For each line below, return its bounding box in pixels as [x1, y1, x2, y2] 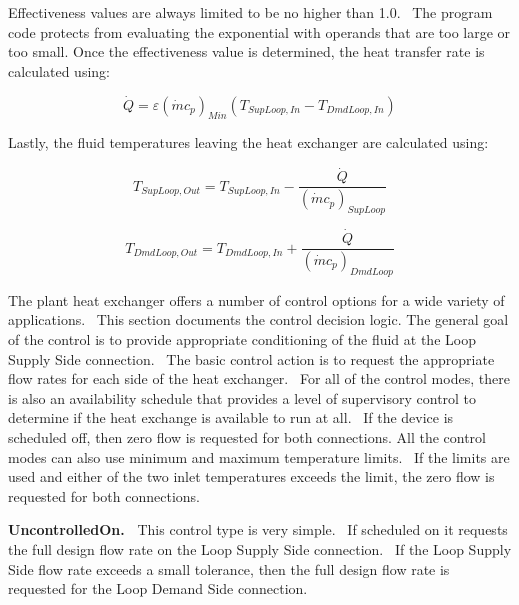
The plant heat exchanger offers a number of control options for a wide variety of [8, 289, 505, 310]
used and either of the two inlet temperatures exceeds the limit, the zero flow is [8, 466, 495, 487]
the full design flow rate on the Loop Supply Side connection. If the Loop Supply [8, 538, 512, 559]
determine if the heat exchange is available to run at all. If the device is [8, 407, 454, 428]
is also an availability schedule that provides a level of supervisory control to [8, 387, 477, 408]
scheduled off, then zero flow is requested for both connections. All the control [8, 426, 487, 447]
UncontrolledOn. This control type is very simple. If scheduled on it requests [8, 519, 508, 540]
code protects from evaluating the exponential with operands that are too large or [8, 21, 511, 42]
